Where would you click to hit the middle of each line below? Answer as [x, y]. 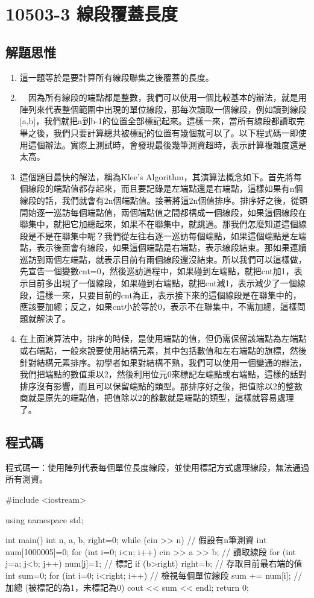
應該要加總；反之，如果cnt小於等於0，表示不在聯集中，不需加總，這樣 [158, 307]
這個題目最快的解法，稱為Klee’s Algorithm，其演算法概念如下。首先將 [156, 176]
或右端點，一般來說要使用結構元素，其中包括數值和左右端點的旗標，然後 [163, 351]
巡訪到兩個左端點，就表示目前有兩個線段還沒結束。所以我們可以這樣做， [163, 259]
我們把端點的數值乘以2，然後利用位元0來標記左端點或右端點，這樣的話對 [163, 374]
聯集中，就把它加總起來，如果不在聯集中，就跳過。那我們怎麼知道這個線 [163, 224]
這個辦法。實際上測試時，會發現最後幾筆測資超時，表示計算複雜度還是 [167, 144]
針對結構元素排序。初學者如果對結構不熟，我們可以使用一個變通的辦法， [163, 362]
